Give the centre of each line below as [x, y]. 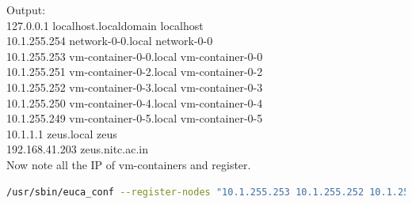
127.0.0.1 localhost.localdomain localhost [105, 25]
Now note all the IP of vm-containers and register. [129, 164]
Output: [26, 9]
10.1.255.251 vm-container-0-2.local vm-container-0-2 [135, 72]
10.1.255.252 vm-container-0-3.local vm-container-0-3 [135, 87]
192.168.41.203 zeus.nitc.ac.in [77, 149]
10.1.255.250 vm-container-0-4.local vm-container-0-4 [135, 102]
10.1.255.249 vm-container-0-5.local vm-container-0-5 [135, 118]
